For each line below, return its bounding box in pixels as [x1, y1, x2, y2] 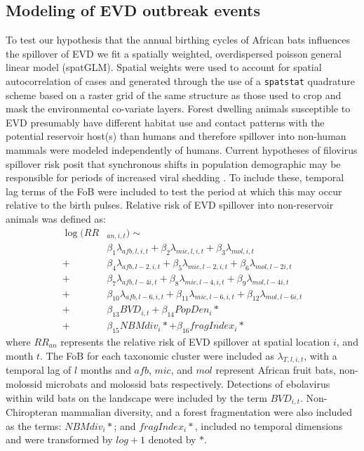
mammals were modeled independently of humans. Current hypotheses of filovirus [6, 143, 358, 157]
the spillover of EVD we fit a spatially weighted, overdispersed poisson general [6, 46, 342, 60]
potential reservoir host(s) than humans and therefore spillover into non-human [6, 129, 346, 143]
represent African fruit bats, [215, 362, 336, 377]
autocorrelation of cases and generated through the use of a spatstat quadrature [6, 73, 355, 88]
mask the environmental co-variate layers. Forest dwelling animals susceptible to [6, 101, 351, 116]
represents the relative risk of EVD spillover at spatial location [60, 334, 330, 349]
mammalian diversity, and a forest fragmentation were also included [60, 405, 352, 419]
